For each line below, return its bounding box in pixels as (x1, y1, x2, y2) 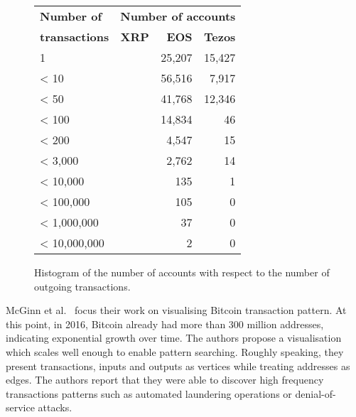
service (6, 400, 35, 415)
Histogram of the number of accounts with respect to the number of (34, 265, 330, 279)
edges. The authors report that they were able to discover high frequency (6, 372, 324, 387)
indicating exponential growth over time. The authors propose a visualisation (6, 330, 342, 345)
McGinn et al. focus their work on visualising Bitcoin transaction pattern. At (6, 303, 347, 318)
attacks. (38, 400, 72, 415)
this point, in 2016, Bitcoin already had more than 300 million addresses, (6, 316, 324, 331)
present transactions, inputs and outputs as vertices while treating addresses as (6, 358, 350, 373)
